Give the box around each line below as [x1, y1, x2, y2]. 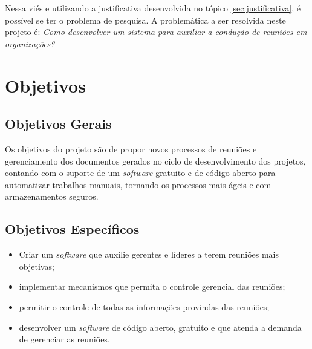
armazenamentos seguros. [5, 190, 99, 203]
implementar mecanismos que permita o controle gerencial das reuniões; [19, 280, 285, 293]
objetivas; [19, 259, 54, 272]
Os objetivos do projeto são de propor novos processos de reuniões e [5, 142, 257, 155]
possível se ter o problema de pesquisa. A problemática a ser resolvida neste [5, 13, 286, 26]
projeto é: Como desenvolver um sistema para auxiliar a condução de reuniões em [5, 25, 307, 38]
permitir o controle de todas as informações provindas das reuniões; [19, 300, 270, 313]
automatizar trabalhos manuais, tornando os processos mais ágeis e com [5, 178, 271, 191]
